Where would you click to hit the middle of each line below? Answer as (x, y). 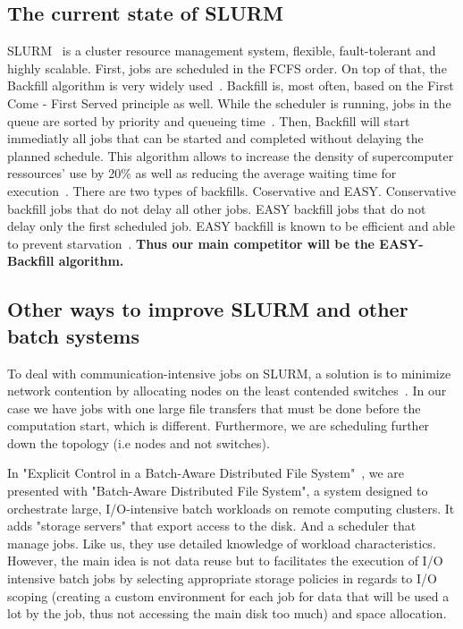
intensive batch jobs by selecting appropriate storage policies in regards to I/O (222, 578)
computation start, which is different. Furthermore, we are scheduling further (219, 425)
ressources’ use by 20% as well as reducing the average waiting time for (202, 173)
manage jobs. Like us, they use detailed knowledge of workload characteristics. (222, 543)
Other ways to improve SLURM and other (208, 309)
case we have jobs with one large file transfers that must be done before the (214, 408)
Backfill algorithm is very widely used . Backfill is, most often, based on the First (231, 85)
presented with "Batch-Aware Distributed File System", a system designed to (218, 491)
